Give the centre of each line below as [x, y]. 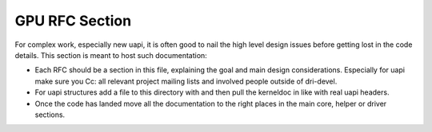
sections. [50, 115]
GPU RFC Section [73, 21]
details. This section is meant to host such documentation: [111, 55]
